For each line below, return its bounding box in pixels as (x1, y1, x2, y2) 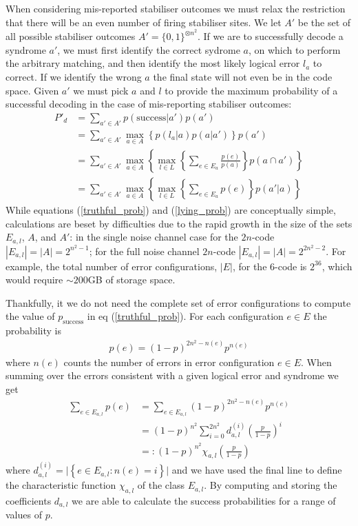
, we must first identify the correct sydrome (57, 42, 240, 57)
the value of (6, 309, 55, 323)
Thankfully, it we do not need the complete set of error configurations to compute (6, 295, 351, 310)
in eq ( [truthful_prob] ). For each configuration (87, 309, 284, 323)
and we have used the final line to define (171, 463, 342, 477)
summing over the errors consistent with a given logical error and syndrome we (6, 368, 339, 383)
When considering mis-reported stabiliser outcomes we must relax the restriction (6, 1, 346, 15)
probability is (6, 323, 62, 338)
